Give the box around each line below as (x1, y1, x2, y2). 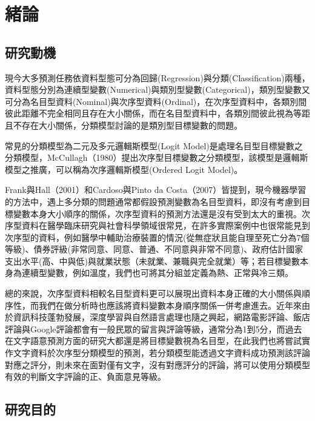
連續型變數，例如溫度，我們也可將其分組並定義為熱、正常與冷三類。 (21, 266, 293, 279)
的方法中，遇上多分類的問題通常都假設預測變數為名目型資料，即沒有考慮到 (5, 195, 302, 207)
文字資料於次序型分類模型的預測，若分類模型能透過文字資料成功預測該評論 (13, 346, 310, 359)
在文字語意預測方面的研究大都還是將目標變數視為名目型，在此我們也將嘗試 (5, 334, 302, 347)
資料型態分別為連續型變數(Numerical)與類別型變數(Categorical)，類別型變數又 (5, 83, 310, 96)
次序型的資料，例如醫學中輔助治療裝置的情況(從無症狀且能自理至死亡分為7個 (5, 231, 310, 243)
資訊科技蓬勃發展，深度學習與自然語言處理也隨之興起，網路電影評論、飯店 (13, 311, 310, 323)
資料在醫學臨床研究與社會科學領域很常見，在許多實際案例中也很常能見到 (21, 219, 310, 232)
